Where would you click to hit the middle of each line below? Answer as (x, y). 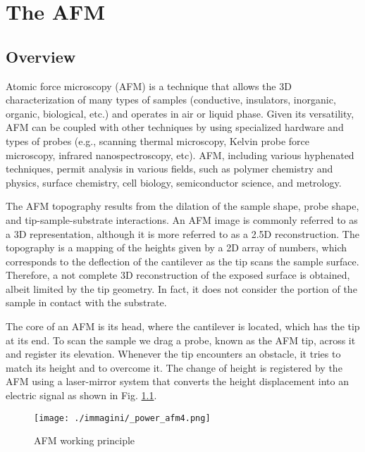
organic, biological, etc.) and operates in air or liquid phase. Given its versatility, (180, 113)
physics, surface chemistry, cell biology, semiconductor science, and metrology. (174, 182)
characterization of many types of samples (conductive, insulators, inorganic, (171, 100)
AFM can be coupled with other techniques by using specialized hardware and (175, 127)
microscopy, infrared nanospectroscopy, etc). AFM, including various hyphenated (180, 155)
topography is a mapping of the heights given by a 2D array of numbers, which (176, 247)
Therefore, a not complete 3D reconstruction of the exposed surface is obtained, (178, 275)
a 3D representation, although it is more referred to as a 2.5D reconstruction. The (182, 233)
